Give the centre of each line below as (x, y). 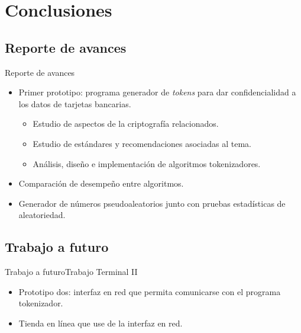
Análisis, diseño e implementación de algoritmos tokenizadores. (147, 163)
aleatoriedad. (42, 215)
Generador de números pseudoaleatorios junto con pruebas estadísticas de (152, 203)
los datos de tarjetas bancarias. (75, 103)
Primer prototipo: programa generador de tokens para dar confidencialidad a (157, 92)
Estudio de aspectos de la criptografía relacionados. (126, 124)
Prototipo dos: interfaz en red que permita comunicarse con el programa (150, 291)
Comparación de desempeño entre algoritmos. (101, 183)
